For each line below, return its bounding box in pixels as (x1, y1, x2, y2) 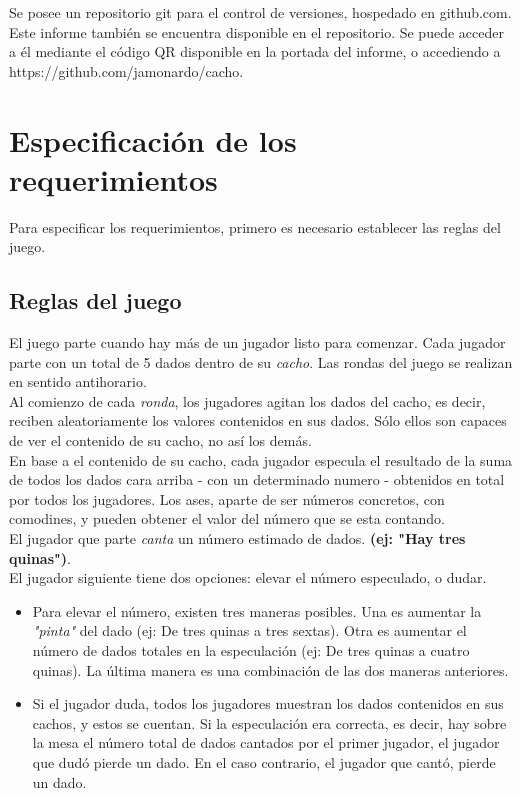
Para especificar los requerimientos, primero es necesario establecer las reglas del (9, 216, 501, 237)
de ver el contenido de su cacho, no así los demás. (9, 430, 312, 451)
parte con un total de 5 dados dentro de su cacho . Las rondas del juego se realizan (9, 351, 513, 372)
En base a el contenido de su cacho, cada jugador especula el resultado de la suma (9, 449, 513, 470)
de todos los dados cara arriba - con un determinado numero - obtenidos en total (9, 469, 505, 490)
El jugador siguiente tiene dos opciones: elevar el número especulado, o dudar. (9, 567, 487, 588)
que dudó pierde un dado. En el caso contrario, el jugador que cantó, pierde (32, 751, 496, 772)
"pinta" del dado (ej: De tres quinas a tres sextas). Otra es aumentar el (32, 620, 467, 641)
